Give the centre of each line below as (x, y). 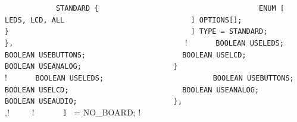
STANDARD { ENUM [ (170, 8)
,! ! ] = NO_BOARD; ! (73, 112)
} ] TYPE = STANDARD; (136, 32)
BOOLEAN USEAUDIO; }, (94, 102)
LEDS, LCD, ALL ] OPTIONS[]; (124, 20)
